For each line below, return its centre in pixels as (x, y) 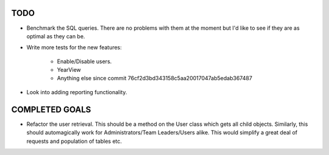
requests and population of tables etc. (74, 141)
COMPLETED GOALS (51, 109)
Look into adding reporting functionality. (77, 92)
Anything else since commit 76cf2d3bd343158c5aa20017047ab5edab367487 (155, 78)
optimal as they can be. (56, 36)
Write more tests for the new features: (74, 47)
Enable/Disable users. (84, 61)
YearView (69, 70)
